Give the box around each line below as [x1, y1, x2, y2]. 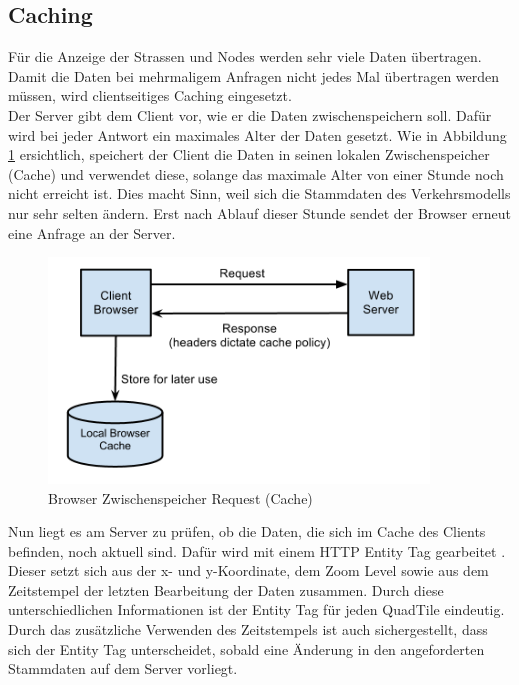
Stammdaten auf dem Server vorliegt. [8, 658, 238, 679]
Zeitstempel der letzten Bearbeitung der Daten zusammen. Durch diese [8, 579, 444, 600]
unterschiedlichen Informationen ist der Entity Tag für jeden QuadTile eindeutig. [8, 599, 505, 620]
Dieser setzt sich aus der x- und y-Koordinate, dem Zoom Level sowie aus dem [8, 560, 489, 581]
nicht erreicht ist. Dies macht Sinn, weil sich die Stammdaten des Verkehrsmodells [8, 183, 511, 204]
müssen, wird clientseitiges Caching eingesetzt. [8, 85, 292, 106]
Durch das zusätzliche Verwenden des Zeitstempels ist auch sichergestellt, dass [8, 619, 488, 640]
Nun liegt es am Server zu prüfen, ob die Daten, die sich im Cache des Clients [8, 521, 486, 542]
